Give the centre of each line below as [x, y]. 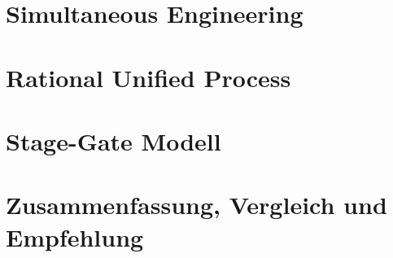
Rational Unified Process [148, 77]
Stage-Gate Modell [114, 140]
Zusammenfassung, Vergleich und [196, 205]
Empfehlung [75, 236]
